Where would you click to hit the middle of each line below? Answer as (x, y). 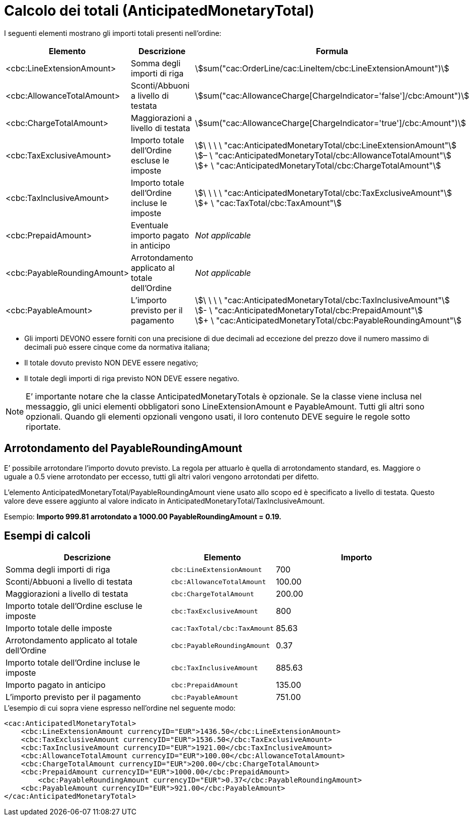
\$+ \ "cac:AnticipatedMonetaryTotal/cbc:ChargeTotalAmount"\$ (318, 165)
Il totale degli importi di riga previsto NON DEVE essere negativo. (132, 378)
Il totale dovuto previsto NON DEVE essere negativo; (111, 362)
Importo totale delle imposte (59, 628)
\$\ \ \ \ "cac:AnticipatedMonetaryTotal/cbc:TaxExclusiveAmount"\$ (324, 193)
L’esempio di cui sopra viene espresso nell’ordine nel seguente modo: (120, 708)
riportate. (43, 426)
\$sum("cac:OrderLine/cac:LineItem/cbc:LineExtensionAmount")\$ (322, 68)
